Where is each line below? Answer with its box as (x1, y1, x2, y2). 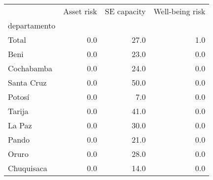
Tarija (8, 105, 29, 117)
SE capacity (105, 5, 146, 17)
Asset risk (63, 5, 97, 17)
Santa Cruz (8, 77, 47, 88)
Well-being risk (153, 5, 206, 17)
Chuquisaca (8, 162, 48, 174)
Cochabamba (8, 62, 53, 74)
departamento (8, 20, 56, 31)
